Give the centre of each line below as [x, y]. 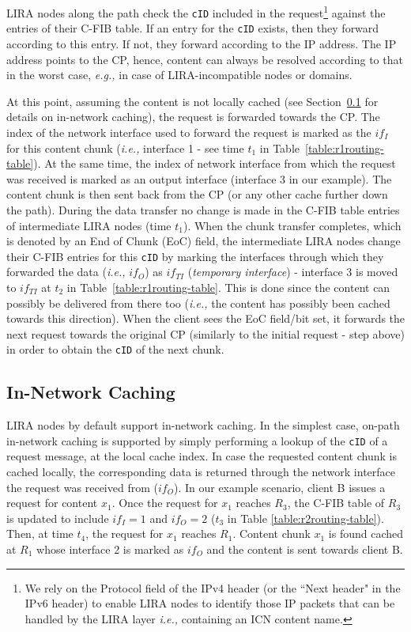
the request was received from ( [82, 487]
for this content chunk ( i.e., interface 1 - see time [125, 148]
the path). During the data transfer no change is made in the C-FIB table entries [203, 209]
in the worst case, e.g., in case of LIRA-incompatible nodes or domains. [179, 75]
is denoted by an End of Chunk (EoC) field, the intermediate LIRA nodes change [204, 241]
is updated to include [58, 518]
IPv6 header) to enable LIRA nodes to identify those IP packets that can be [210, 603]
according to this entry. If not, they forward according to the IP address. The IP [202, 43]
